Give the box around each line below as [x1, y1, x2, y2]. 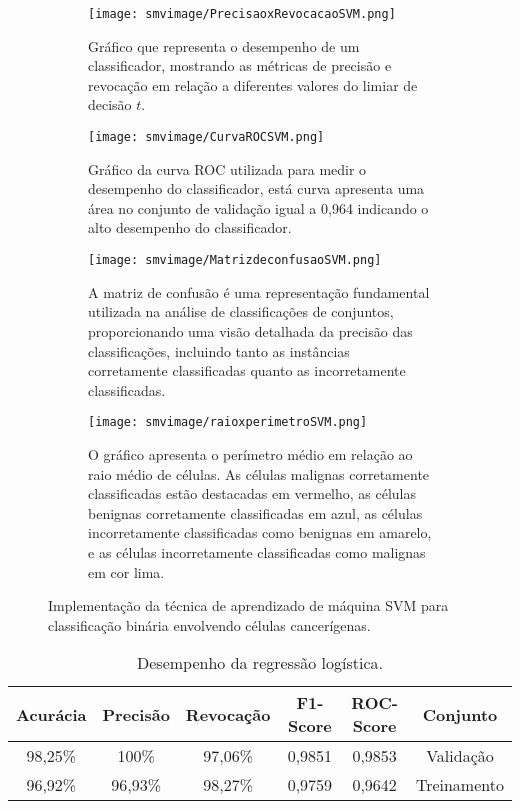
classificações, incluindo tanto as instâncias [88, 340, 350, 361]
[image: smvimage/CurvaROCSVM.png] [88, 130, 325, 145]
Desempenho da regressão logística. [137, 651, 383, 675]
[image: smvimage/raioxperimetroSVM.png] [88, 415, 368, 430]
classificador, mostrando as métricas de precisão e [88, 55, 392, 76]
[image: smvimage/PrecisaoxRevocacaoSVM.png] [88, 7, 396, 21]
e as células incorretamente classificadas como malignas [88, 541, 426, 562]
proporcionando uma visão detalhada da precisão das [88, 320, 413, 341]
